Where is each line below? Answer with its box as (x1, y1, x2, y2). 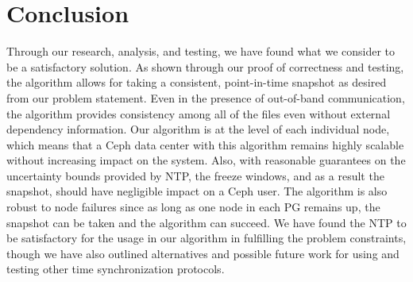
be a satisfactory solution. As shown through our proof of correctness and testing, (6, 58, 404, 75)
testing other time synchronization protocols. (6, 261, 225, 277)
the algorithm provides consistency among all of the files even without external (6, 105, 391, 122)
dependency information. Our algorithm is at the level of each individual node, (6, 121, 390, 137)
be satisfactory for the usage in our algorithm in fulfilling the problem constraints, (6, 230, 407, 246)
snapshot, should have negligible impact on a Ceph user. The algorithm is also (6, 183, 388, 199)
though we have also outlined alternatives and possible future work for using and (6, 245, 399, 261)
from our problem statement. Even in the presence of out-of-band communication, (6, 89, 405, 106)
